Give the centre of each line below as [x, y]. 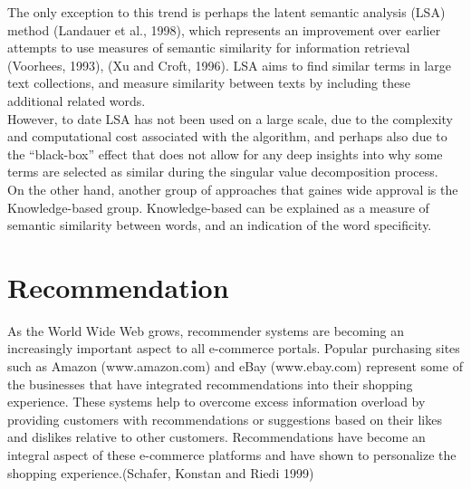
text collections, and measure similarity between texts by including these [209, 83]
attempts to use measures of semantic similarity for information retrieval [209, 48]
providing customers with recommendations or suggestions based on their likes [225, 419]
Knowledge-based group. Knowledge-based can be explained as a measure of [218, 207]
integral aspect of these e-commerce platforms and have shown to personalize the [232, 455]
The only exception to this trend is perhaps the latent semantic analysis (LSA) [226, 12]
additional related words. [77, 100]
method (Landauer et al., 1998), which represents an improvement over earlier [224, 29]
